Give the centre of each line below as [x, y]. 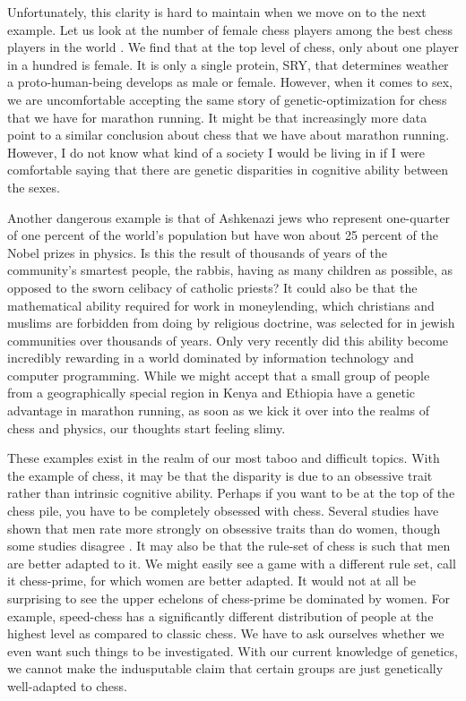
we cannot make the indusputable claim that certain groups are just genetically [225, 668]
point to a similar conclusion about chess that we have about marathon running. [229, 135]
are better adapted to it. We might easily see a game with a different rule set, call [232, 563]
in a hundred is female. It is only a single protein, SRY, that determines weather [228, 64]
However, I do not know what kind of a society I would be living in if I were [216, 152]
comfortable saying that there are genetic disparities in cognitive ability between [228, 170]
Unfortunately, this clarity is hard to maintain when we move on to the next [217, 12]
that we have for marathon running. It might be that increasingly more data [217, 117]
